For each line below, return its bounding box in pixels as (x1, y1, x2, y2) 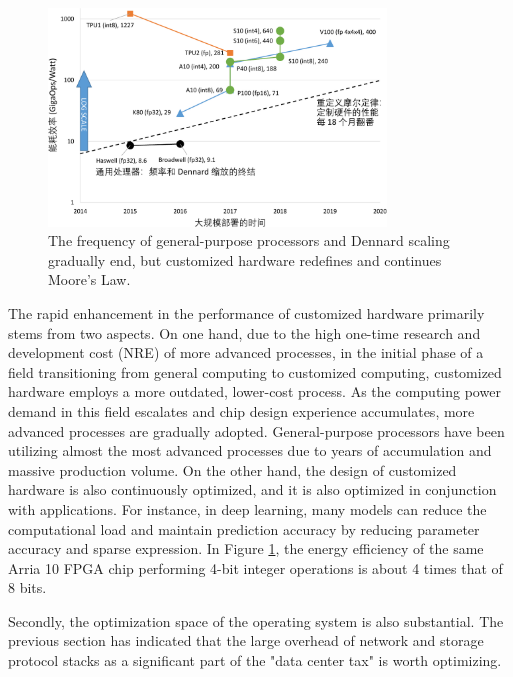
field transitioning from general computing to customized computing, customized (8, 361, 502, 382)
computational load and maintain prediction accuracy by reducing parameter (8, 518, 480, 539)
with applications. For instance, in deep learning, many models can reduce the (8, 498, 487, 519)
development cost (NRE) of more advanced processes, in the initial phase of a (8, 342, 484, 363)
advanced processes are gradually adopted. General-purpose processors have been (8, 420, 505, 441)
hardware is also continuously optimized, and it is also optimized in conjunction (8, 479, 497, 500)
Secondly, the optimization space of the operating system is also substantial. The (8, 610, 504, 631)
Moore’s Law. (48, 269, 131, 290)
